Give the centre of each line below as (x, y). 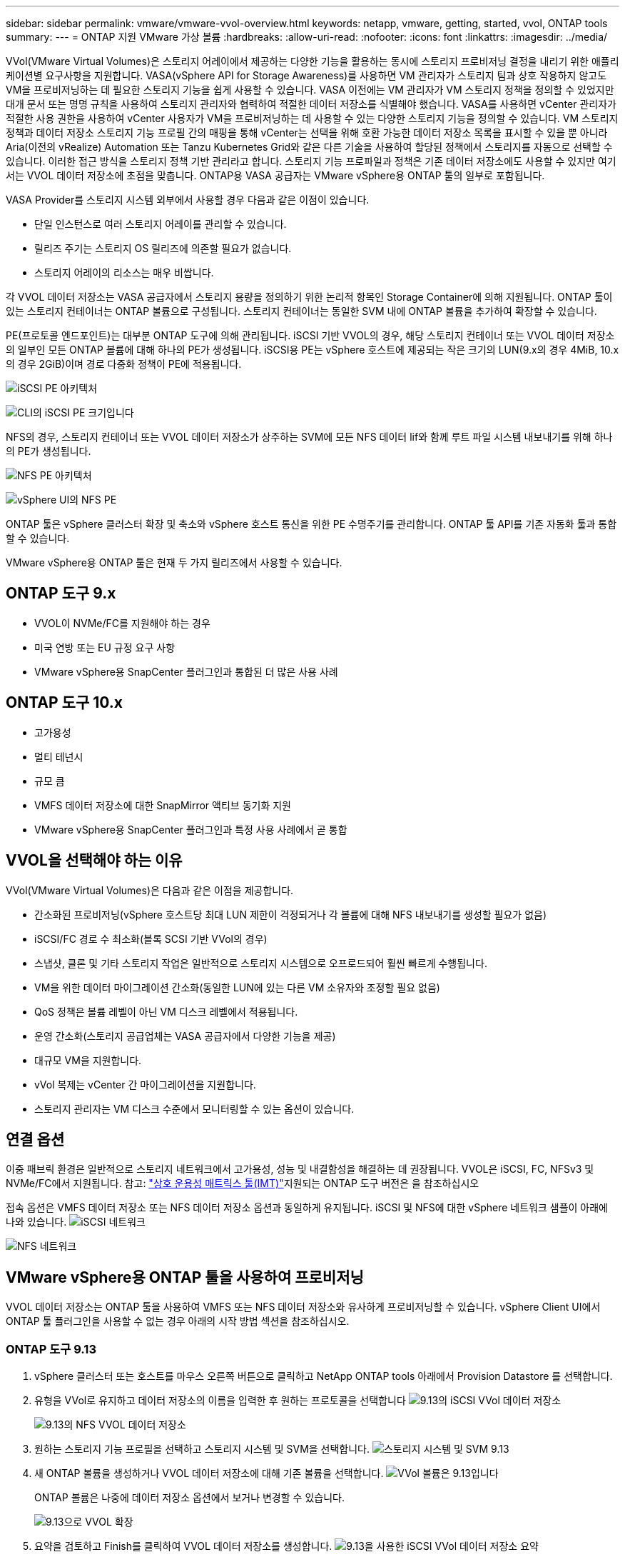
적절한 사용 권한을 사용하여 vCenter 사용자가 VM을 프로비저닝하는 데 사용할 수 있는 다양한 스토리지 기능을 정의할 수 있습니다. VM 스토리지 (312, 118)
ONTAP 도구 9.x (61, 594)
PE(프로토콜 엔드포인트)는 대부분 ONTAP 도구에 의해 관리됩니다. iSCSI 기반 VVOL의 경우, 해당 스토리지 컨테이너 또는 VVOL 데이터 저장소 (310, 335)
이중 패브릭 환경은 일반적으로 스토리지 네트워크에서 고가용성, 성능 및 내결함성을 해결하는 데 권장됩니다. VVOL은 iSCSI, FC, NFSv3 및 (300, 1169)
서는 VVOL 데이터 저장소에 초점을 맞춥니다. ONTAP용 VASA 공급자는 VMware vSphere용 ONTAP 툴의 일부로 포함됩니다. (275, 175)
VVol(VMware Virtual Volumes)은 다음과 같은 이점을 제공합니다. (150, 890)
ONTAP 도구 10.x (65, 703)
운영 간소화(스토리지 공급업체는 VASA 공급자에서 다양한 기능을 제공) (185, 1036)
